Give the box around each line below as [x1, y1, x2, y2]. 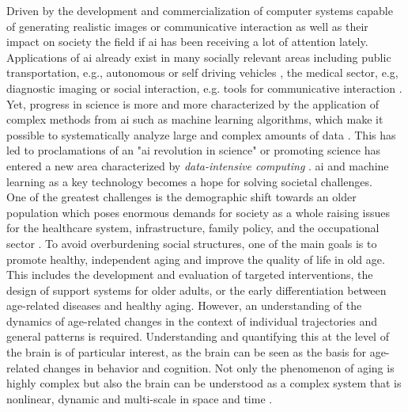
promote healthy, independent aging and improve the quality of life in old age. [6, 250, 385, 267]
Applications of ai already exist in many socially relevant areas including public [6, 48, 391, 65]
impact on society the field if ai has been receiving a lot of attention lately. [6, 33, 368, 50]
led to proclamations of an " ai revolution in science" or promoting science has [6, 142, 380, 158]
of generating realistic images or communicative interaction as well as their [6, 17, 368, 34]
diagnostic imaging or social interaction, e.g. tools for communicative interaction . [6, 79, 402, 96]
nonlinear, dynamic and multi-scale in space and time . [6, 390, 273, 406]
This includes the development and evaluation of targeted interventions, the [6, 266, 373, 283]
